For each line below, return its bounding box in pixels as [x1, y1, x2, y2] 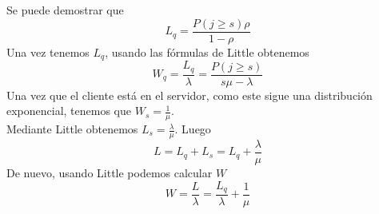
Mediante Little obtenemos [6, 121, 138, 137]
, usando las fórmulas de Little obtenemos [105, 43, 309, 60]
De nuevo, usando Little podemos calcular [6, 164, 213, 180]
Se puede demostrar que [6, 2, 124, 18]
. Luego [174, 121, 211, 137]
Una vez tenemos [6, 43, 90, 60]
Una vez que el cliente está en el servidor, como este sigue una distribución [6, 86, 373, 103]
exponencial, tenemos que [6, 102, 132, 119]
